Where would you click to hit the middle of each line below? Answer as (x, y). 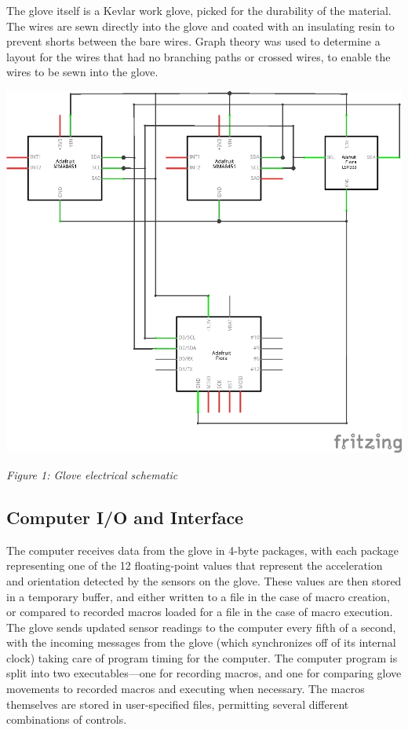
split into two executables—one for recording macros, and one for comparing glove (204, 673)
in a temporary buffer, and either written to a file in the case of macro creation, (198, 596)
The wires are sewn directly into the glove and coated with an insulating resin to (200, 26)
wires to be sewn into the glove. (82, 72)
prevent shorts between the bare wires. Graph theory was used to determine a (193, 41)
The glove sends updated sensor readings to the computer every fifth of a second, (201, 627)
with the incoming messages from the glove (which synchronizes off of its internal (201, 642)
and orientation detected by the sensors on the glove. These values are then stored (204, 580)
